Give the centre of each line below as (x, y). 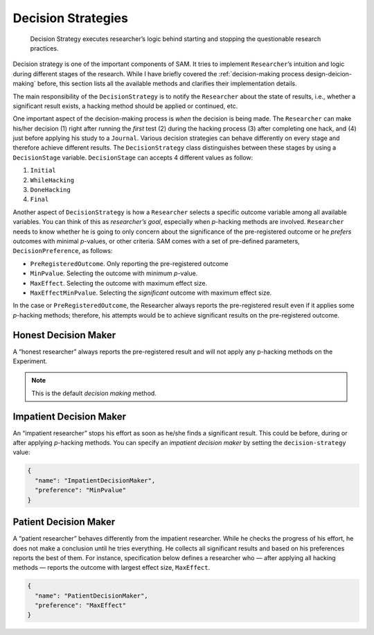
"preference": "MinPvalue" (81, 490)
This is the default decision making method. (94, 393)
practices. (44, 48)
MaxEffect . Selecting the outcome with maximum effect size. (119, 283)
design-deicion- (329, 73)
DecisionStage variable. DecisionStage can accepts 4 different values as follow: (133, 157)
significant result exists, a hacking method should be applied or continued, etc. (125, 106)
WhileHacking (52, 180)
